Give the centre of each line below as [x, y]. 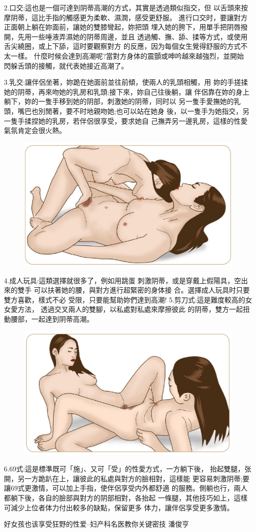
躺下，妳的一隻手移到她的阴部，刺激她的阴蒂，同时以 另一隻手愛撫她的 [119, 101]
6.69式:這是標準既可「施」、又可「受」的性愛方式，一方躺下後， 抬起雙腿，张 [128, 469]
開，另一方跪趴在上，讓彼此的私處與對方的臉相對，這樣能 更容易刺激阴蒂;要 [127, 478]
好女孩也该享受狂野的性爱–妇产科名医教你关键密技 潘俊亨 [96, 524]
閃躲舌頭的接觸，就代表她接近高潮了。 [66, 65]
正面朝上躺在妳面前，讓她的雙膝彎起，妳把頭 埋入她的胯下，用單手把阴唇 [122, 27]
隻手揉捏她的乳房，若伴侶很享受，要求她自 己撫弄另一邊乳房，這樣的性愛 [129, 120]
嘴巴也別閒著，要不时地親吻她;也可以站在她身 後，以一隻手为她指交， [130, 111]
